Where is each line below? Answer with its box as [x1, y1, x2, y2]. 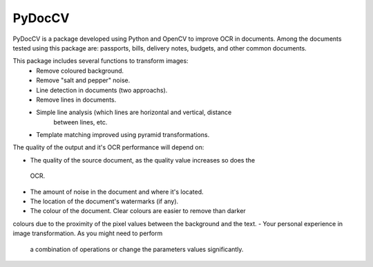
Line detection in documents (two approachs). [36, 86, 168, 94]
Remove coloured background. [36, 66, 124, 75]
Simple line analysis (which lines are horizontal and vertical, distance [36, 108, 232, 117]
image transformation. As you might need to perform [12, 229, 163, 238]
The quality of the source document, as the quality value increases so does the [30, 156, 256, 164]
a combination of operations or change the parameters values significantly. [30, 245, 244, 253]
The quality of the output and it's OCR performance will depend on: [12, 143, 204, 151]
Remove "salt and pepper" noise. [36, 76, 131, 84]
